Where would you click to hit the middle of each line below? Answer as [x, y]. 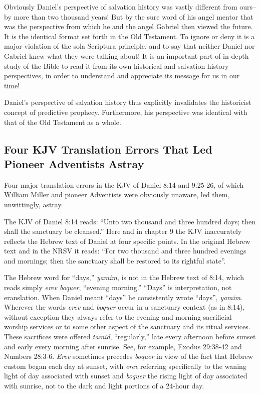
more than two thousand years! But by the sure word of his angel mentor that [134, 16]
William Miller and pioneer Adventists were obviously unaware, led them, [117, 194]
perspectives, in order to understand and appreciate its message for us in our [122, 76]
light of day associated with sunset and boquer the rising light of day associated [126, 376]
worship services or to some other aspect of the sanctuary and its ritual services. [127, 326]
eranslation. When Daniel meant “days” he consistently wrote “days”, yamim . [123, 297]
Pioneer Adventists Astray [74, 163]
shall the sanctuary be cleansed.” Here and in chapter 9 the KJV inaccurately [123, 231]
